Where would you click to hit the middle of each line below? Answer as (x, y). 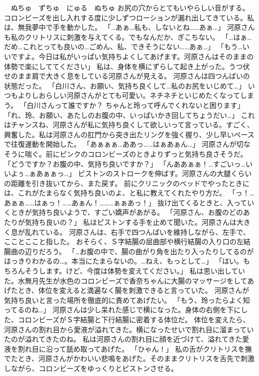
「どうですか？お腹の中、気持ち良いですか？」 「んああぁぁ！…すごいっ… (125, 163)
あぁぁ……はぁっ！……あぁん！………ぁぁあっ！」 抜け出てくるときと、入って (126, 202)
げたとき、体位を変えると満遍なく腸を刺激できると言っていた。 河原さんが (127, 290)
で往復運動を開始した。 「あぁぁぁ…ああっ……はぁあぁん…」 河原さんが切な (127, 144)
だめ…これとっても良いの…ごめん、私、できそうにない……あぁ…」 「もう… (123, 47)
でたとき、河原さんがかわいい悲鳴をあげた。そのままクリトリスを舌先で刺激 (129, 358)
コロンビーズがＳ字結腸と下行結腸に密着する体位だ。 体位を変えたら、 (134, 319)
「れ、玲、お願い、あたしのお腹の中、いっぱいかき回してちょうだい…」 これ (129, 115)
